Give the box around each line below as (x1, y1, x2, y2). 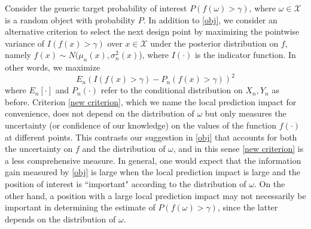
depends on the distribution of (5, 212, 116, 225)
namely (5, 48, 31, 61)
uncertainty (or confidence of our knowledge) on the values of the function (5, 119, 277, 132)
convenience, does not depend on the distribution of (5, 107, 194, 120)
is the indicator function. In (194, 48, 296, 61)
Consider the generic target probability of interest (5, 2, 187, 14)
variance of (5, 36, 45, 49)
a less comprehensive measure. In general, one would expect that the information (5, 154, 301, 166)
